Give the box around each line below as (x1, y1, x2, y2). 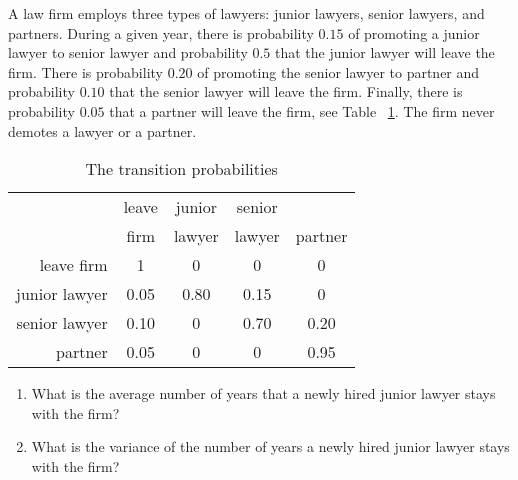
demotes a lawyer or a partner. (8, 120, 197, 141)
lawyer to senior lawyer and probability (8, 42, 248, 63)
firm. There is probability (8, 61, 163, 82)
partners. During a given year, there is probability (8, 22, 314, 43)
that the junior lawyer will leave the (275, 42, 495, 63)
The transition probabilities (85, 157, 278, 181)
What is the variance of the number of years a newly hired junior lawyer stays (31, 436, 510, 457)
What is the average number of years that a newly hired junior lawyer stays (31, 383, 496, 404)
